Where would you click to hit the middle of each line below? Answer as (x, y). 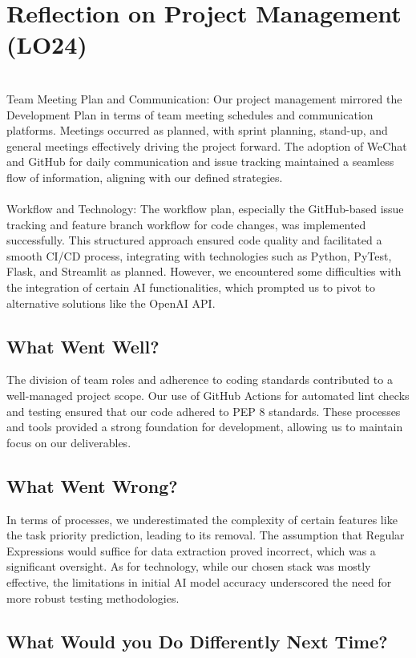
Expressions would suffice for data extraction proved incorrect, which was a (191, 550)
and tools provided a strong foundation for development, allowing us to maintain (205, 427)
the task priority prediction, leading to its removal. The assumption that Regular (206, 535)
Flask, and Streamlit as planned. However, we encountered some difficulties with (204, 271)
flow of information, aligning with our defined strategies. (145, 177)
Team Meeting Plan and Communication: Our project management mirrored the (204, 98)
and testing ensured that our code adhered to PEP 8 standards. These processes (204, 411)
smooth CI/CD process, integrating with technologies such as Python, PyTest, (199, 255)
